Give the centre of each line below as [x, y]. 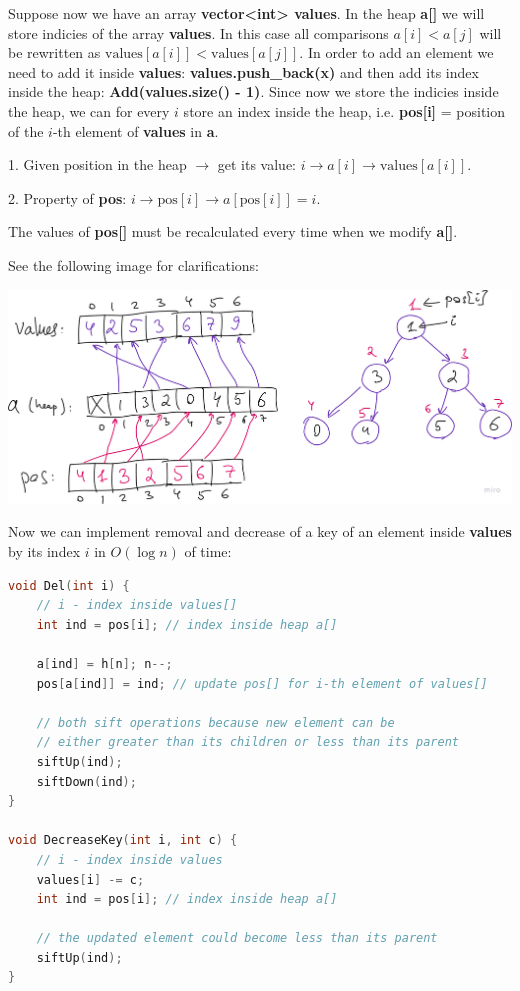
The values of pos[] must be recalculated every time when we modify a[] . [233, 231]
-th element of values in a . [135, 130]
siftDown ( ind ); [86, 781]
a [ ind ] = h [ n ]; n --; [104, 663]
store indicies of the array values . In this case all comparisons [198, 32]
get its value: [256, 164]
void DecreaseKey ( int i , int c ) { [123, 840]
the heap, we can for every [89, 110]
